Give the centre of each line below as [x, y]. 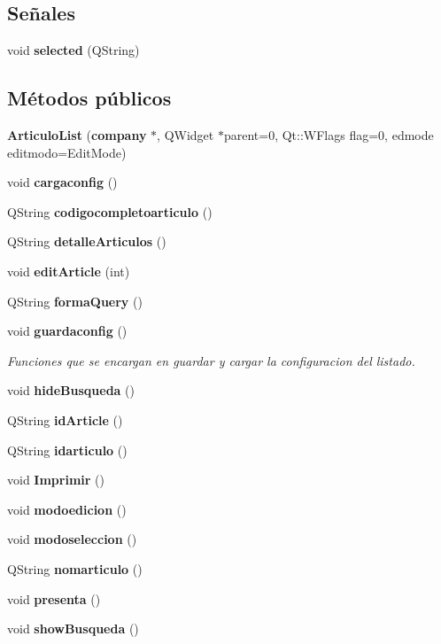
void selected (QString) [73, 50]
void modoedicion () [67, 509]
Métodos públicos [89, 98]
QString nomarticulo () [75, 568]
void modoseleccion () [72, 539]
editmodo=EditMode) [67, 152]
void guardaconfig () [67, 331]
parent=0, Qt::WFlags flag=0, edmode [329, 135]
